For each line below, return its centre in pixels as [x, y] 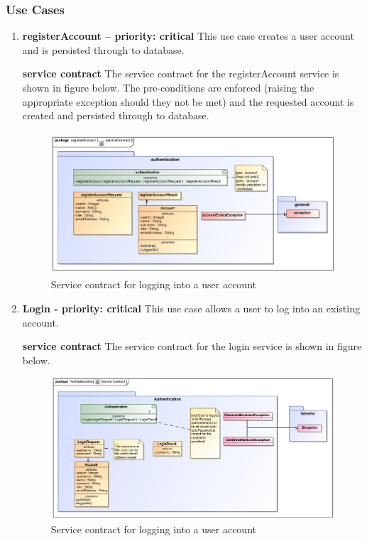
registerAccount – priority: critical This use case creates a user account [188, 36]
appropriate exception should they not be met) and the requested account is [188, 101]
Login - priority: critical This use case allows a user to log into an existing [191, 308]
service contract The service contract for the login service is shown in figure [192, 346]
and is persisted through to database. [103, 49]
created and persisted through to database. [116, 115]
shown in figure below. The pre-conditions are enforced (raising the [168, 87]
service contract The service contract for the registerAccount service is [181, 73]
